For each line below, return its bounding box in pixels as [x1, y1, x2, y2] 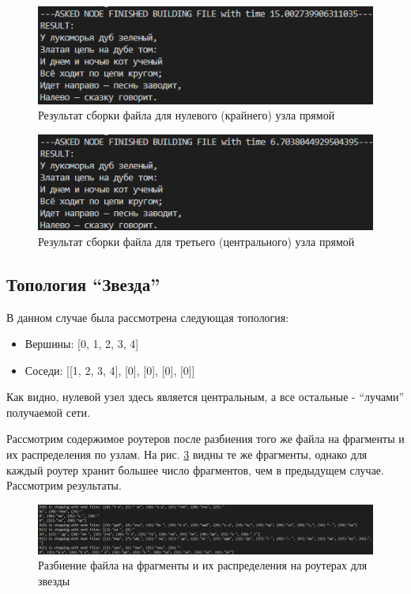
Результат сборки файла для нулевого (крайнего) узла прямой [38, 107, 335, 123]
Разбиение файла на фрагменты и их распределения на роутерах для [38, 557, 368, 573]
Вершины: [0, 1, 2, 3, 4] [25, 335, 139, 352]
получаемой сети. [6, 403, 90, 420]
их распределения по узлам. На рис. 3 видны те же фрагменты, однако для [6, 446, 368, 463]
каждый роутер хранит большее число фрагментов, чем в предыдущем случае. [6, 461, 384, 478]
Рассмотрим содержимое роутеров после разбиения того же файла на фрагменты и [6, 430, 405, 447]
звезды [38, 572, 70, 588]
